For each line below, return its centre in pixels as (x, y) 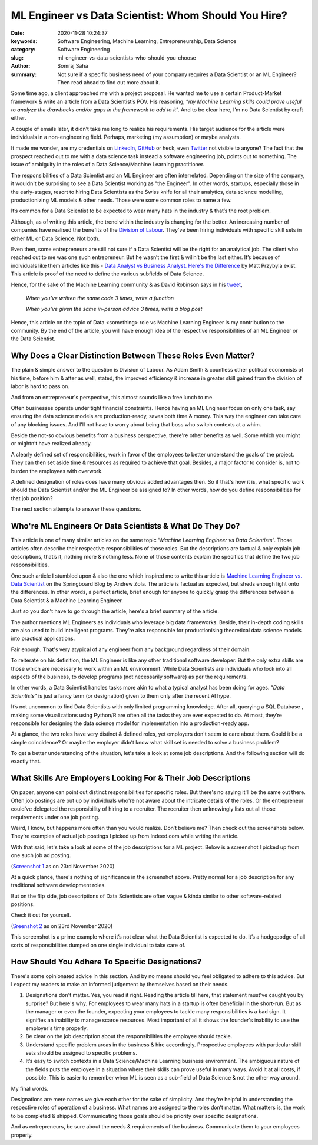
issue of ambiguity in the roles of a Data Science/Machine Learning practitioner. (108, 165)
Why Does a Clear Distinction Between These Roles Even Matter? (133, 356)
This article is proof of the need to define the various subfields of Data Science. (107, 274)
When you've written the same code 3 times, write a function (100, 298)
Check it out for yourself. (41, 915)
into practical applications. (43, 639)
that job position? (32, 498)
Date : (18, 33)
